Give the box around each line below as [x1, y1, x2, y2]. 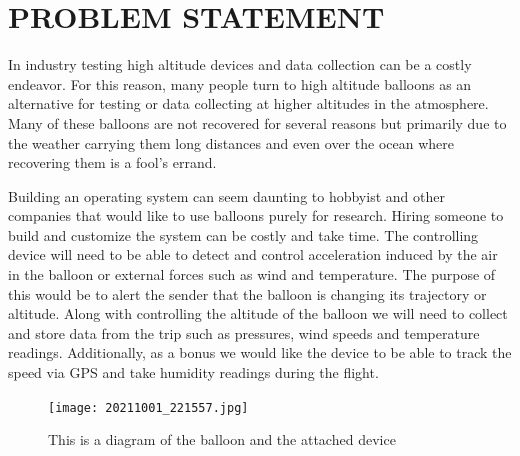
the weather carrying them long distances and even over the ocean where [8, 132, 454, 153]
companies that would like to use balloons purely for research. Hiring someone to [8, 205, 504, 226]
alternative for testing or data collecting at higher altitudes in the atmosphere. [8, 93, 489, 114]
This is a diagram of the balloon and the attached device [48, 429, 396, 450]
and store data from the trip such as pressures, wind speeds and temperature [8, 322, 480, 343]
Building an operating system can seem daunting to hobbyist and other [8, 185, 445, 206]
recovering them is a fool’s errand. [8, 152, 217, 173]
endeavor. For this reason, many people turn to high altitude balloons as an [8, 73, 472, 94]
